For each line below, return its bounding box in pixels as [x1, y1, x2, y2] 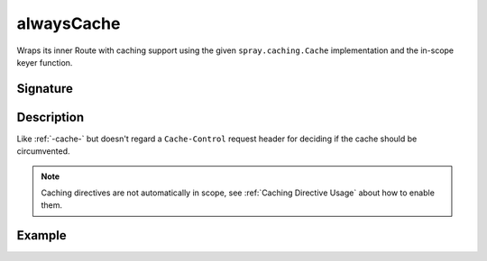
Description [16, 109, 85, 125]
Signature [16, 81, 74, 96]
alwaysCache [16, 13, 121, 33]
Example [16, 228, 67, 243]
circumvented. [16, 146, 71, 157]
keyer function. [16, 57, 73, 67]
